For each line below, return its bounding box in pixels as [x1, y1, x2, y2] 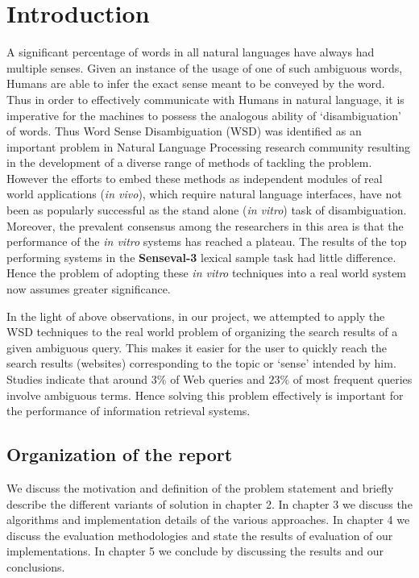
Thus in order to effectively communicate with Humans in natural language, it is [6, 90, 404, 107]
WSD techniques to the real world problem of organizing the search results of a [6, 323, 398, 340]
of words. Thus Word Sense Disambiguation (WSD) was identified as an [6, 123, 362, 139]
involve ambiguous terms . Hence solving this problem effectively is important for [6, 386, 404, 403]
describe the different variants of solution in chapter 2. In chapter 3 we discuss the [6, 495, 413, 512]
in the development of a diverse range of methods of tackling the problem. [6, 154, 372, 171]
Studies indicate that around [6, 371, 148, 387]
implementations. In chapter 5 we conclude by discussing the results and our [6, 543, 384, 559]
